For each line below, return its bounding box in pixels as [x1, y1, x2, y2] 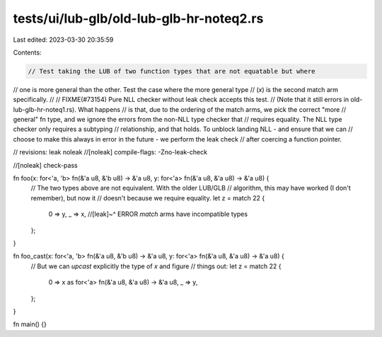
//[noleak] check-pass [13, 161, 78, 169]
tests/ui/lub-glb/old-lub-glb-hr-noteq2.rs [13, 11, 264, 26]
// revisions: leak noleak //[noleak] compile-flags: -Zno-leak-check [13, 148, 208, 156]
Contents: [13, 48, 42, 57]
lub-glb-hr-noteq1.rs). [13, 105, 77, 113]
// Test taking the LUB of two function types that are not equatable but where [28, 67, 316, 75]
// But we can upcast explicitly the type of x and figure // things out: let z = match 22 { [30, 262, 282, 270]
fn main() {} [13, 320, 47, 329]
